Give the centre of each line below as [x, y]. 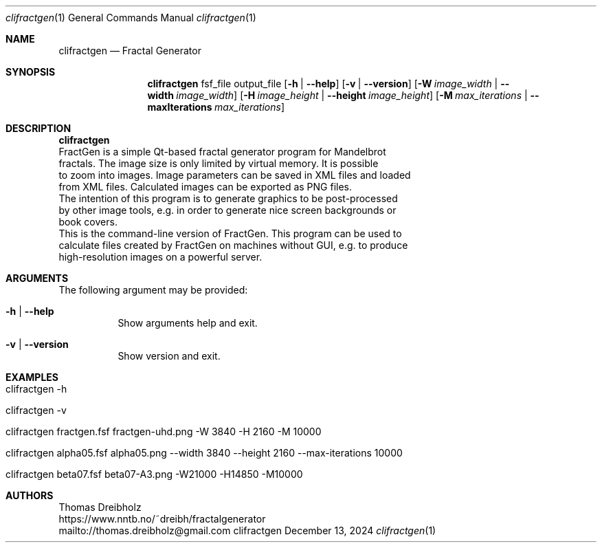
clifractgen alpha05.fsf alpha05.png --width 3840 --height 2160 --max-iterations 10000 [204, 453]
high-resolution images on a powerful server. [160, 257]
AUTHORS [30, 495]
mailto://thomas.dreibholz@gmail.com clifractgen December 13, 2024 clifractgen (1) [247, 530]
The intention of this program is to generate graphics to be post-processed [228, 198]
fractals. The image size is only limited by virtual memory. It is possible [219, 163]
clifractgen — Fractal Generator [130, 51]
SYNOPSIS [31, 72]
